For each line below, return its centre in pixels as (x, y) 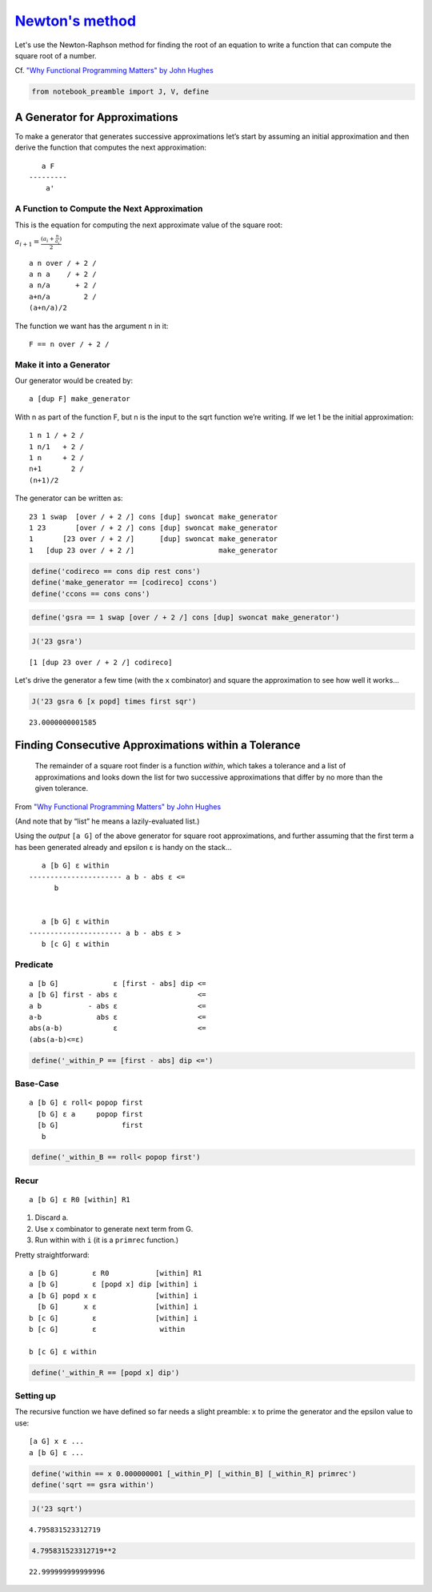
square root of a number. (56, 55)
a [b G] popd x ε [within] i (114, 1295)
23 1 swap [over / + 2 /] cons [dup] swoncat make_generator (154, 517)
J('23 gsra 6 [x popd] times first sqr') (114, 702)
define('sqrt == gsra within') (93, 1484)
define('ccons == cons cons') (91, 593)
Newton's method (75, 21)
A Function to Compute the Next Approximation (109, 209)
